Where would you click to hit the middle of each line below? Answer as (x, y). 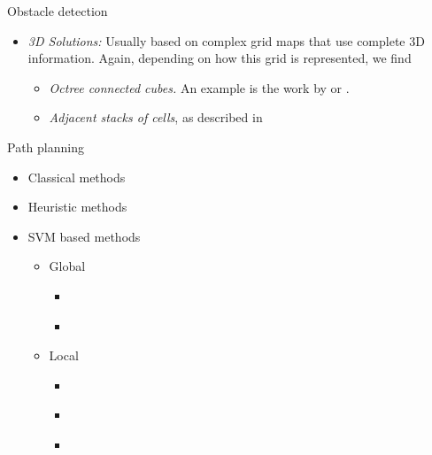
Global (67, 266)
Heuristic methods (77, 207)
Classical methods (77, 177)
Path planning (46, 147)
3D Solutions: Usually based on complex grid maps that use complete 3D (226, 40)
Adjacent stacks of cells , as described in (156, 117)
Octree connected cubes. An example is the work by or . (199, 87)
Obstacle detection (58, 11)
